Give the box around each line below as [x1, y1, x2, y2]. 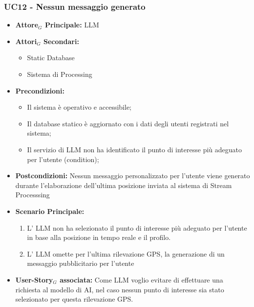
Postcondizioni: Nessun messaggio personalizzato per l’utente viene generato [15, 170, 250, 181]
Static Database [27, 52, 75, 63]
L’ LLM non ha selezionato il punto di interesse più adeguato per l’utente [27, 222, 247, 233]
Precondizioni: [15, 85, 64, 95]
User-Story [15, 274, 53, 284]
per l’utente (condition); [27, 154, 99, 164]
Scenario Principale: [15, 206, 85, 216]
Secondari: [43, 36, 79, 46]
